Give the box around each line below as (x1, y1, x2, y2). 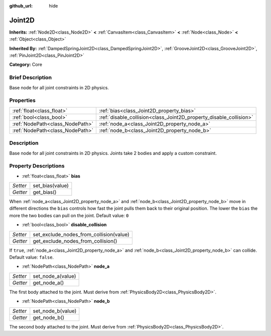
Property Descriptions (9, 162, 65, 170)
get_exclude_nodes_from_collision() (33, 237, 117, 244)
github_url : (9, 3, 33, 9)
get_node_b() (33, 314, 65, 321)
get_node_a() (33, 279, 64, 286)
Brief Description (9, 74, 52, 81)
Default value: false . (9, 254, 54, 260)
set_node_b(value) (33, 307, 77, 314)
